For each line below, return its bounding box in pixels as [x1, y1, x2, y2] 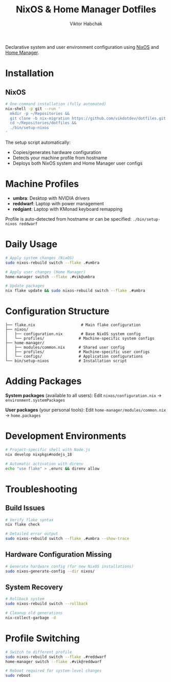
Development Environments [5, 430, 126, 442]
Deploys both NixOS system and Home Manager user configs [12, 160, 143, 166]
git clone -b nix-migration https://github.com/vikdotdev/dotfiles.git [10, 115, 166, 121]
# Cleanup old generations [5, 611, 63, 616]
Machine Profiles [5, 178, 79, 190]
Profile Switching [5, 633, 80, 645]
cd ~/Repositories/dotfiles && [10, 121, 77, 126]
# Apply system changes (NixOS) [5, 255, 74, 260]
